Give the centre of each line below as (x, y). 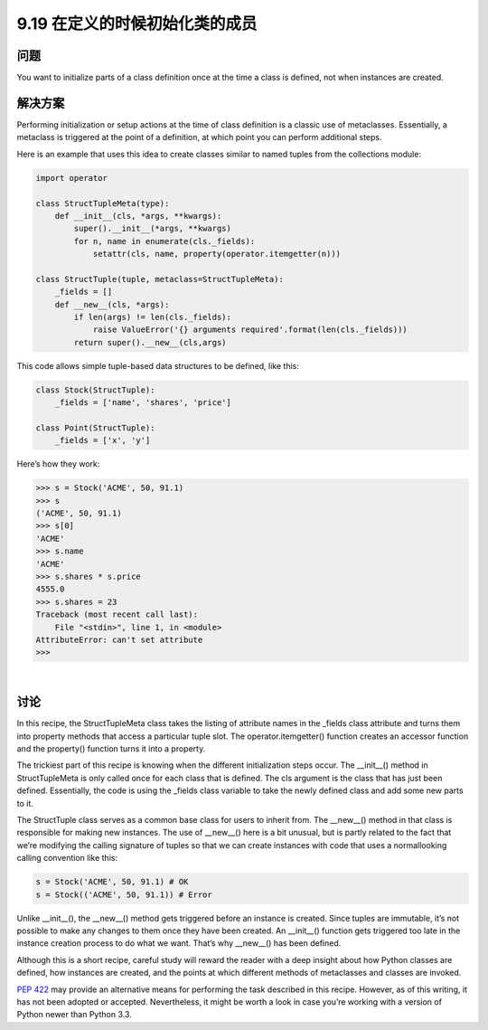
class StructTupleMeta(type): (103, 203)
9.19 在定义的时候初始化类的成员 (137, 24)
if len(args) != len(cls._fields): (153, 317)
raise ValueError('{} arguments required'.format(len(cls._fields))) (250, 330)
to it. (25, 803)
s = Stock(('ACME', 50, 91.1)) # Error (124, 894)
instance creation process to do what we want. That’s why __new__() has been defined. (179, 943)
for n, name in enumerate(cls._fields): (164, 241)
